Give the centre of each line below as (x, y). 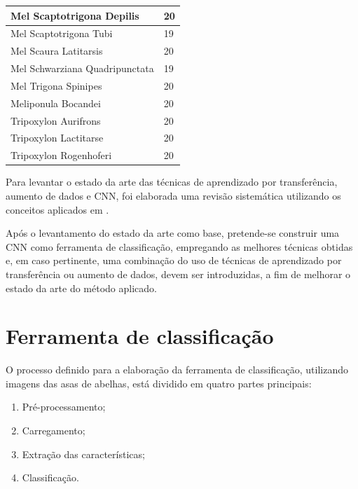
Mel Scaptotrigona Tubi (62, 33)
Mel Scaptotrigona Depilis (75, 15)
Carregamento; (54, 430)
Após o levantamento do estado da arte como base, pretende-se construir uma (173, 233)
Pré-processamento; (64, 407)
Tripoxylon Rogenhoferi (61, 155)
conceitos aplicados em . (57, 209)
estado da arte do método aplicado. (81, 288)
